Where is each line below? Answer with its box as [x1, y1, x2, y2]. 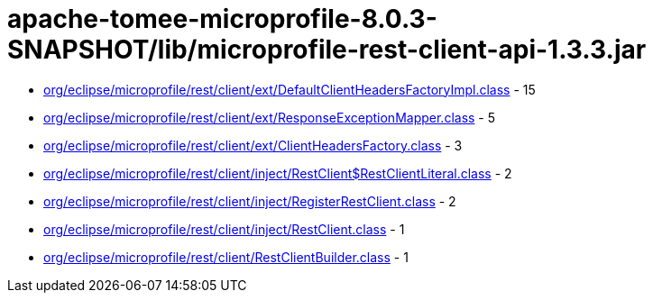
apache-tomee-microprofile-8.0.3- [7, 4, 437, 34]
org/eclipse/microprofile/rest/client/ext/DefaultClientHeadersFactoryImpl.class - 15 [43, 81, 536, 97]
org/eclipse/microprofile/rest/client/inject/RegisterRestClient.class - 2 [43, 193, 456, 209]
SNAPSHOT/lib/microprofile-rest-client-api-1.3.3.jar [7, 34, 647, 65]
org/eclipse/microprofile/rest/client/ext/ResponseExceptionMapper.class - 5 [43, 109, 496, 125]
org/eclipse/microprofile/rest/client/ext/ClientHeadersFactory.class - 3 [43, 137, 463, 153]
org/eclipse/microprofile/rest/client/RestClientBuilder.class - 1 [43, 249, 409, 265]
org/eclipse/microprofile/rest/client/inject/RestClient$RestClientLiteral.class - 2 [43, 165, 512, 181]
